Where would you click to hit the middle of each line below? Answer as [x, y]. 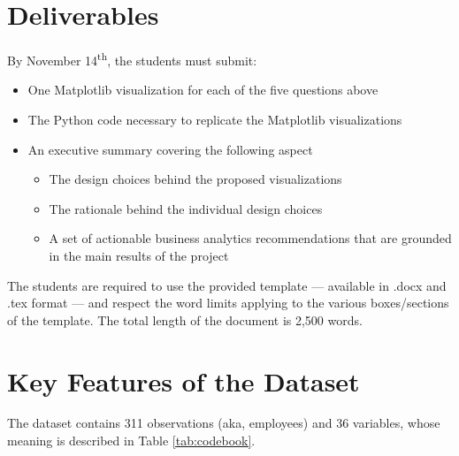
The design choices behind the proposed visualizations [195, 179]
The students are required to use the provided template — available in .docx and [227, 285]
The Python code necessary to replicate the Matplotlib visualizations [215, 119]
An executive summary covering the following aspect [170, 149]
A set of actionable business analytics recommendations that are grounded [250, 238]
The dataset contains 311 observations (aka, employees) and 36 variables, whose [224, 423]
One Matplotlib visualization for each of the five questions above [203, 90]
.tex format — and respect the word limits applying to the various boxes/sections [228, 303]
